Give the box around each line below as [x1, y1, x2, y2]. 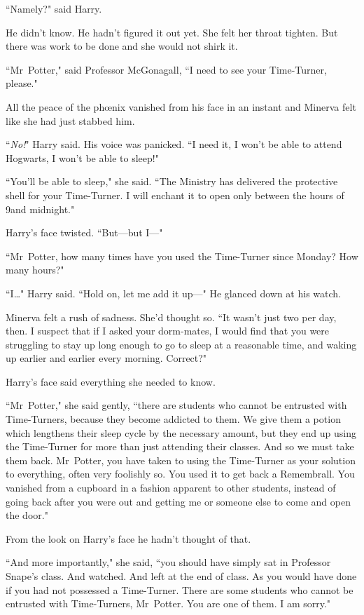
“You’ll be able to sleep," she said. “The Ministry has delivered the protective [6, 174, 338, 189]
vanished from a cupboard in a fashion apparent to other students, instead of [6, 480, 336, 495]
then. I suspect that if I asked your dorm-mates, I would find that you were [6, 323, 330, 338]
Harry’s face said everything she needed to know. [6, 374, 216, 388]
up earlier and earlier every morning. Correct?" [6, 351, 207, 365]
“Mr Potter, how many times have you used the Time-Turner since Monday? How [6, 248, 358, 263]
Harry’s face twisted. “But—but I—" [6, 225, 163, 240]
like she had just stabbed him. [6, 113, 135, 128]
